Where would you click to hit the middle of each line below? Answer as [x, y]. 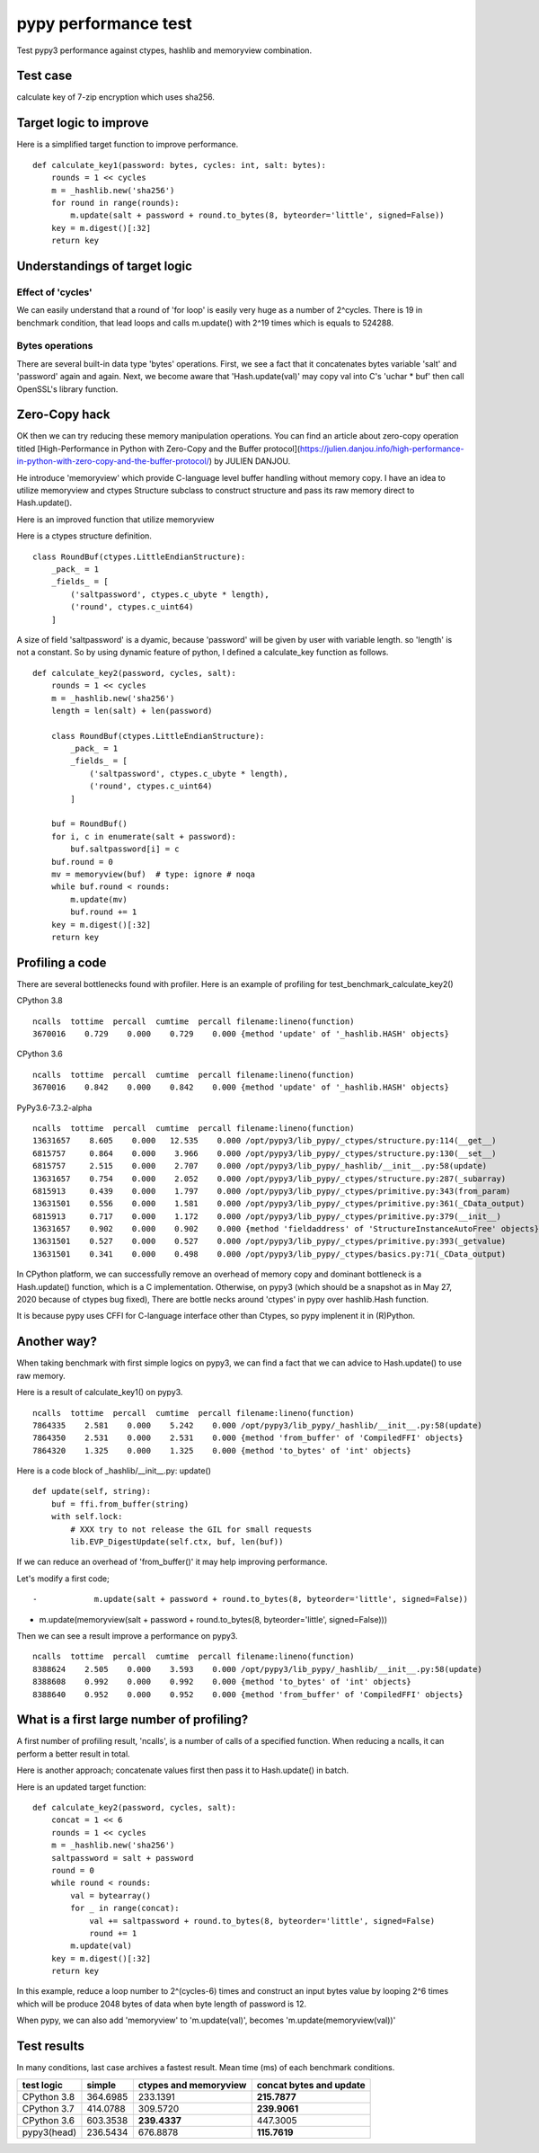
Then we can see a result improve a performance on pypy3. [127, 1635]
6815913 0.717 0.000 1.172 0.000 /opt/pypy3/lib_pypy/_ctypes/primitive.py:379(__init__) [267, 1216]
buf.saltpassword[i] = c [125, 849]
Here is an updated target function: [82, 1787]
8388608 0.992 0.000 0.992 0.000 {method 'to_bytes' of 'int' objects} [222, 1682]
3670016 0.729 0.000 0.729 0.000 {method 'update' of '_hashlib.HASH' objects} [241, 1034]
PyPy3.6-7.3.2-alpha [54, 1108]
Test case [44, 76]
